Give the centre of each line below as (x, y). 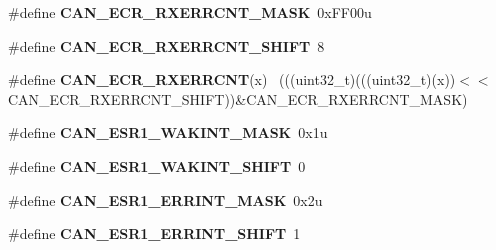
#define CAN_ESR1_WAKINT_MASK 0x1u (168, 132)
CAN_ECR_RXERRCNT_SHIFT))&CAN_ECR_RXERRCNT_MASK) (238, 98)
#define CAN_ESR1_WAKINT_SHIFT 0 (157, 165)
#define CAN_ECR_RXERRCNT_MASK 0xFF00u (190, 12)
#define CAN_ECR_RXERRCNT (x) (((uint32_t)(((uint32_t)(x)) (232, 79)
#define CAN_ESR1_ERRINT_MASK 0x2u (165, 199)
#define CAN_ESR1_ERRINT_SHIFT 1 (154, 233)
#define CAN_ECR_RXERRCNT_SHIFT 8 (166, 45)
